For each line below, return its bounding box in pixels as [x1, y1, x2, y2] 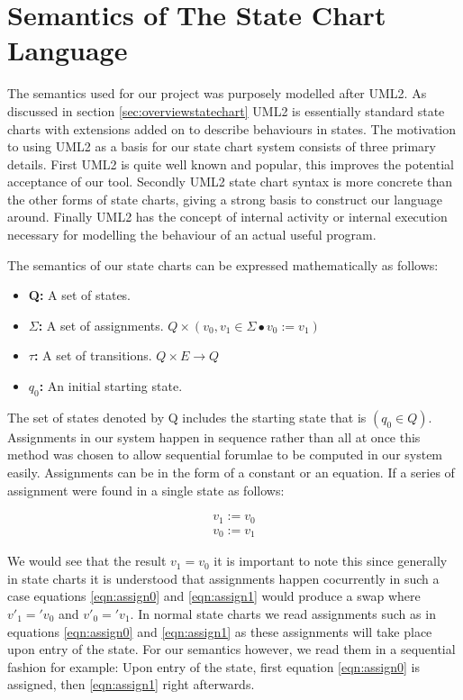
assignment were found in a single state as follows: [7, 480, 285, 499]
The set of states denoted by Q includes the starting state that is [7, 407, 367, 426]
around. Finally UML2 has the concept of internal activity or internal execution [7, 207, 448, 226]
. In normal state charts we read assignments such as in [130, 604, 436, 623]
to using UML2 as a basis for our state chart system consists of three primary [7, 137, 436, 156]
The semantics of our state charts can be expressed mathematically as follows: [7, 255, 439, 274]
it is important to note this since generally [213, 551, 448, 570]
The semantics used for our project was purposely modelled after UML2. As [7, 84, 427, 103]
